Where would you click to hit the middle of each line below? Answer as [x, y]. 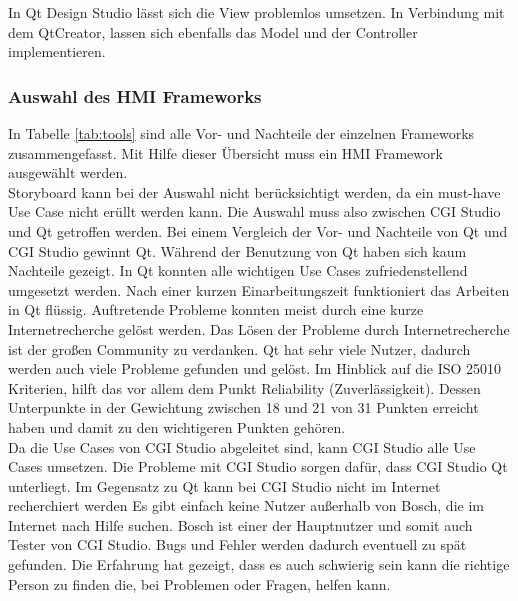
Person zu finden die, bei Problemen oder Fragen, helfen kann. [199, 583]
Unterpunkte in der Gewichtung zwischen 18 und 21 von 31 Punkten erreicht [243, 407]
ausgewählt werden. [68, 172]
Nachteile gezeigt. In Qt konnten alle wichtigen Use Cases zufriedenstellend [238, 270]
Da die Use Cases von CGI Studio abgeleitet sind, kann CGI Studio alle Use [242, 446]
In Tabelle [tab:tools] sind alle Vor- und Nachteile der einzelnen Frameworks [241, 133]
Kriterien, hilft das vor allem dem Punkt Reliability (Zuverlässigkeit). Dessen [244, 387]
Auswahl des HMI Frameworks [135, 95]
